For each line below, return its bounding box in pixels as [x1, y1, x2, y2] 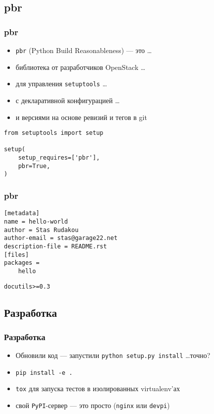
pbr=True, [18, 162, 51, 170]
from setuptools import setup [4, 129, 104, 137]
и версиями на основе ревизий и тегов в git [15, 112, 147, 122]
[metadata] [4, 210, 40, 217]
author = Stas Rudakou [4, 226, 79, 234]
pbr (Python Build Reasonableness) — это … [15, 45, 152, 55]
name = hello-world [4, 218, 68, 225]
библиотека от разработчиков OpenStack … [15, 61, 146, 72]
